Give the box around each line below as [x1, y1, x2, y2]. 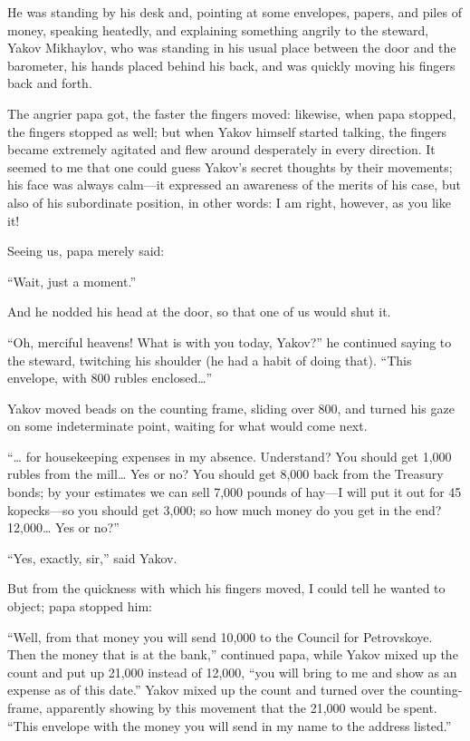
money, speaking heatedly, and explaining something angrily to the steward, [7, 20, 429, 39]
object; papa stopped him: [7, 597, 152, 616]
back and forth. [7, 73, 92, 93]
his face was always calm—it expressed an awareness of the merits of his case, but [7, 175, 461, 194]
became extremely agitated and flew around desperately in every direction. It [7, 140, 436, 159]
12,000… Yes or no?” [7, 518, 120, 537]
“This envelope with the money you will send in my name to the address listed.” [7, 716, 452, 735]
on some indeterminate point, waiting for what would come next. [7, 416, 368, 435]
